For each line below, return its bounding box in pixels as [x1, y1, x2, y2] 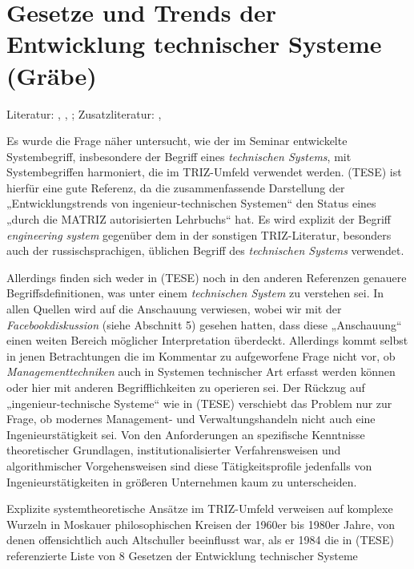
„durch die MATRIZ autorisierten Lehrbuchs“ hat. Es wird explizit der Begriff [6, 211, 392, 228]
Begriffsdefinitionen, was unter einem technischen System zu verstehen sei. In [6, 284, 384, 301]
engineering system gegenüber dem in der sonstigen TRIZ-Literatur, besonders [6, 226, 392, 243]
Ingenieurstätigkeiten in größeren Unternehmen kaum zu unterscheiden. [6, 473, 357, 490]
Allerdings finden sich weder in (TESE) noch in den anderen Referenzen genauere [6, 268, 407, 285]
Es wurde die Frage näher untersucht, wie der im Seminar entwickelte [6, 132, 348, 149]
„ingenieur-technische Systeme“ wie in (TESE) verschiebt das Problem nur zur [6, 394, 392, 411]
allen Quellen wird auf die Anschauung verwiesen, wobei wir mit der [6, 301, 342, 317]
